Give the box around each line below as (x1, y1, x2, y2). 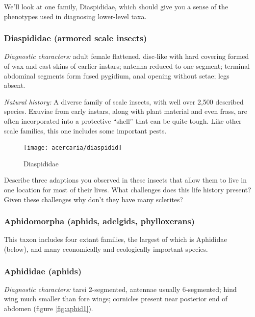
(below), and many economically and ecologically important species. (4, 244, 208, 254)
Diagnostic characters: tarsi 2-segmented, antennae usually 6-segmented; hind (4, 284, 237, 294)
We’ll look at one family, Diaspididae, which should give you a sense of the (4, 1, 229, 11)
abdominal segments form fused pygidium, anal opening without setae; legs (4, 70, 229, 80)
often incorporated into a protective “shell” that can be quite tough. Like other (4, 115, 242, 126)
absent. (4, 80, 25, 90)
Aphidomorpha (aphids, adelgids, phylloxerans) (4, 215, 195, 227)
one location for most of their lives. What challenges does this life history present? (4, 185, 251, 194)
